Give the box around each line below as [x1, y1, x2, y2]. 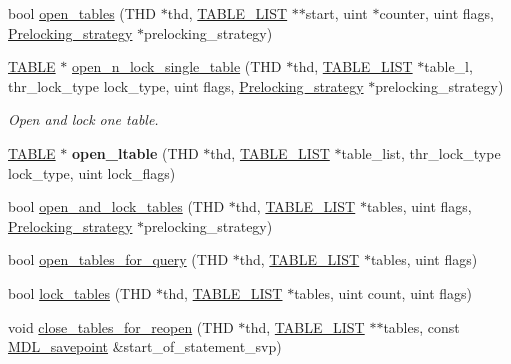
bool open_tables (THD [8, 3, 157, 23]
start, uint [305, 3, 368, 23]
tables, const [383, 316, 460, 337]
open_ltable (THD [72, 142, 199, 163]
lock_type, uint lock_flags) [8, 162, 176, 183]
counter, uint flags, [379, 3, 494, 23]
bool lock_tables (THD [8, 282, 152, 303]
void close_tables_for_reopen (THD [8, 316, 234, 337]
